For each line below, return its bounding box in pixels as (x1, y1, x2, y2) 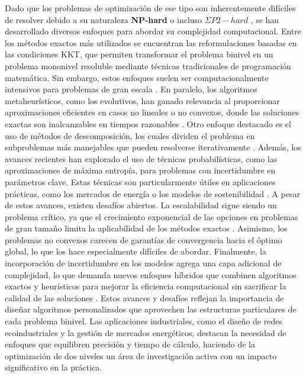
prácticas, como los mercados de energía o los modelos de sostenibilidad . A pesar (5, 187, 300, 199)
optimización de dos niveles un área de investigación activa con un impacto (5, 349, 277, 362)
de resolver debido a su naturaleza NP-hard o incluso (5, 13, 202, 25)
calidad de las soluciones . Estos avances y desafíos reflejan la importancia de (5, 291, 284, 304)
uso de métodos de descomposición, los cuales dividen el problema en (5, 129, 255, 141)
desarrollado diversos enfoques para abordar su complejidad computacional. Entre (5, 25, 302, 37)
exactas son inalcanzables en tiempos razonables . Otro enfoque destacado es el (5, 117, 291, 130)
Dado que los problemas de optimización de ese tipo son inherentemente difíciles (5, 2, 296, 14)
